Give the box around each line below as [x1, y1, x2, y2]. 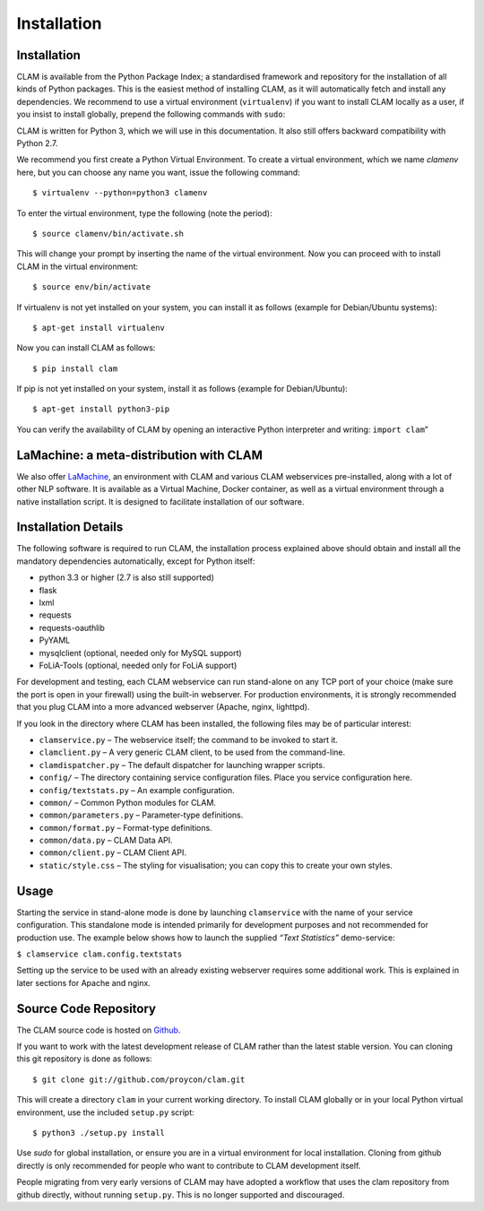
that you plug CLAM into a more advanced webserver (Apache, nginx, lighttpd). [16, 702, 310, 713]
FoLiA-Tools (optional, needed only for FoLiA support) [39, 660, 238, 670]
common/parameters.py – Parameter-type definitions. [39, 809, 244, 820]
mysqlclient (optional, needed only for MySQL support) [39, 647, 242, 658]
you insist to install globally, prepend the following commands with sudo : [16, 108, 286, 120]
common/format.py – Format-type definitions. [39, 822, 212, 833]
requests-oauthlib [39, 622, 105, 633]
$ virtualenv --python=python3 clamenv [32, 188, 208, 198]
